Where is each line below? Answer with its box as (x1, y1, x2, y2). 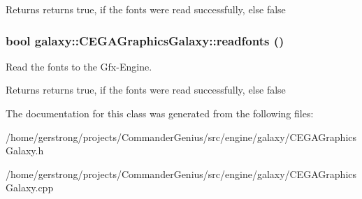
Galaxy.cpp (6, 180, 54, 195)
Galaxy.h (6, 143, 44, 158)
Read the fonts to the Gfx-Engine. (6, 59, 152, 73)
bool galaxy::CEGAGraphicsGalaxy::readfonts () (6, 31, 284, 49)
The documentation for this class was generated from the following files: (6, 106, 314, 120)
